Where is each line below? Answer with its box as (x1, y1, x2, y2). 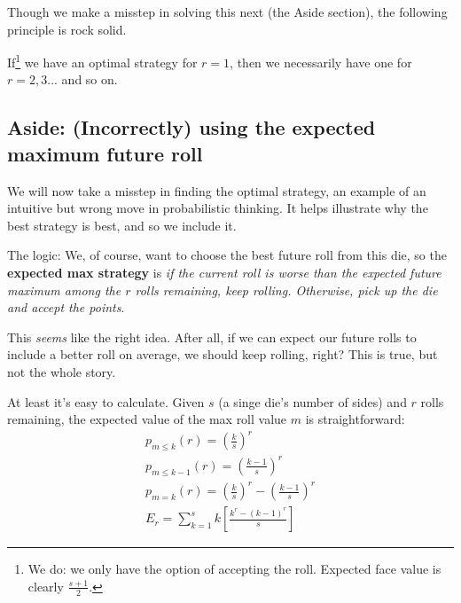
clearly (27, 576, 64, 595)
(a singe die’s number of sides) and (218, 392, 407, 411)
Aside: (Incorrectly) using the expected (7, 114, 376, 141)
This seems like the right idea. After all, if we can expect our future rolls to (7, 327, 417, 346)
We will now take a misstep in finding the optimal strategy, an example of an (7, 181, 426, 200)
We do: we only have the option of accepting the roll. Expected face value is (27, 560, 441, 578)
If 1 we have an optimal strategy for (7, 51, 198, 71)
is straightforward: (305, 410, 405, 428)
